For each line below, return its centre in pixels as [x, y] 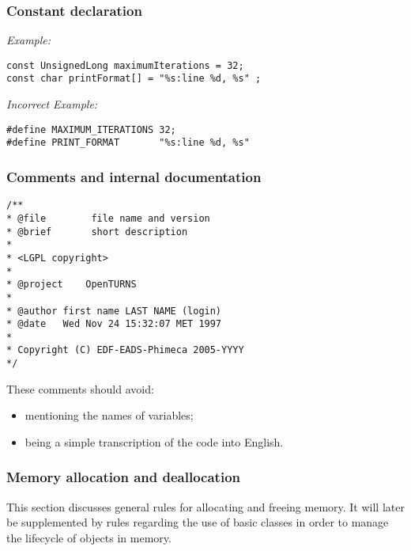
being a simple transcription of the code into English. [154, 441]
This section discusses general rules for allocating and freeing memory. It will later [205, 506]
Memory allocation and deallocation [123, 477]
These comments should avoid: [80, 388]
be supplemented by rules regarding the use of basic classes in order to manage [198, 522]
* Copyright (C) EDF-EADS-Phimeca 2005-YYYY [125, 350]
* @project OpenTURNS [72, 285]
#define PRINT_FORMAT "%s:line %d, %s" [128, 143]
